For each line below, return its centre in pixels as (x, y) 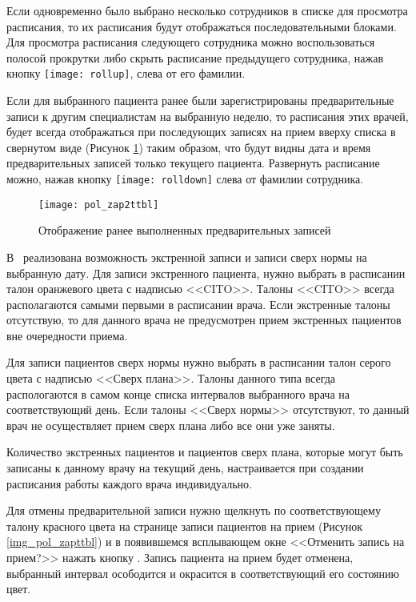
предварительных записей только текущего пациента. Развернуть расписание (193, 163)
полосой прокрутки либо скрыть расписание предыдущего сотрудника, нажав (195, 57)
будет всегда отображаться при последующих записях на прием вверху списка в (201, 132)
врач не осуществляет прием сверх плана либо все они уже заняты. (171, 425)
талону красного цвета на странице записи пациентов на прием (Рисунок (185, 526)
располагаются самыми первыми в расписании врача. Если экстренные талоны (198, 304)
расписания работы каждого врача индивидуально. (130, 483)
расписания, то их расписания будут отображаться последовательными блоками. (202, 26)
